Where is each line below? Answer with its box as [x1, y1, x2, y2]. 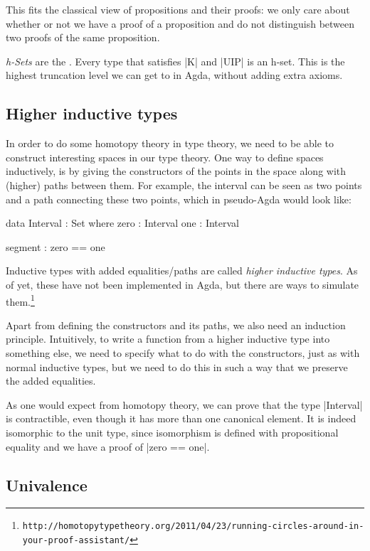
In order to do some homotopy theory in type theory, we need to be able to [6, 136, 334, 151]
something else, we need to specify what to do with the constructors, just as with [6, 345, 360, 360]
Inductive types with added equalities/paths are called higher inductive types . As [6, 263, 358, 278]
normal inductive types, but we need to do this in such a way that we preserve [6, 359, 348, 374]
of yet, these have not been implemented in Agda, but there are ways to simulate [6, 277, 359, 291]
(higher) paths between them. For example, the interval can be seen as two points [6, 177, 362, 192]
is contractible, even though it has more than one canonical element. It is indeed [6, 411, 356, 426]
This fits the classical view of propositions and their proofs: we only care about [6, 2, 350, 16]
